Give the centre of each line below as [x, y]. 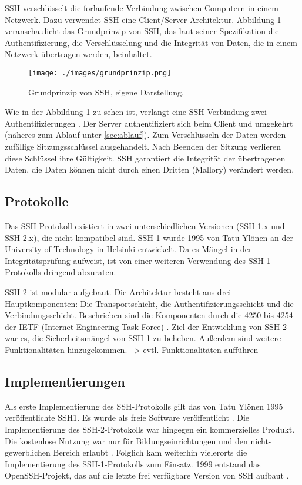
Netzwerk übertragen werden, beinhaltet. [78, 54]
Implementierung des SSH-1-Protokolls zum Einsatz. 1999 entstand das [133, 463]
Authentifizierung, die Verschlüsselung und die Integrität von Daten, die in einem [151, 42]
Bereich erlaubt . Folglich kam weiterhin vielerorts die [150, 452]
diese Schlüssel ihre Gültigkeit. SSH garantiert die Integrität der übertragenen [145, 158]
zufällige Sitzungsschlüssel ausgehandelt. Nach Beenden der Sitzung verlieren [143, 146]
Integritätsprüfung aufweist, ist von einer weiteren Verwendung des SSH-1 [138, 260]
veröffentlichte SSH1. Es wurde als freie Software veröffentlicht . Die [127, 418]
